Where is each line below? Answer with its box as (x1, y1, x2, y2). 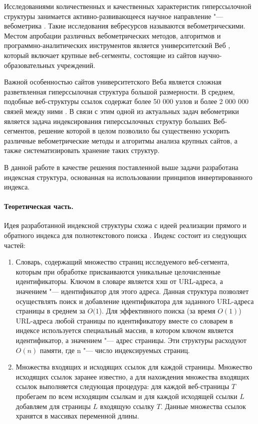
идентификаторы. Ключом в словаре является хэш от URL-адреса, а (15, 276, 223, 286)
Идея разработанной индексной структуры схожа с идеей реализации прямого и (4, 220, 247, 230)
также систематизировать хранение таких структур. (4, 145, 160, 155)
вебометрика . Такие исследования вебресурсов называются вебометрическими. (4, 20, 246, 31)
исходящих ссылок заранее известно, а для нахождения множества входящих (15, 371, 250, 381)
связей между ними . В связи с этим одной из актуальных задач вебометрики (4, 105, 239, 116)
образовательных (4, 59, 55, 70)
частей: (4, 239, 26, 250)
